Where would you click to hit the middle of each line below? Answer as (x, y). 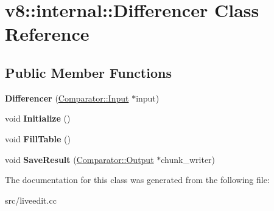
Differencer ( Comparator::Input (67, 98)
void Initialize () (38, 118)
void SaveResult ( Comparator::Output (79, 159)
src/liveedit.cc (31, 200)
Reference (47, 34)
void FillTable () (38, 138)
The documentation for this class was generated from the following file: (137, 180)
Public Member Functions (88, 72)
